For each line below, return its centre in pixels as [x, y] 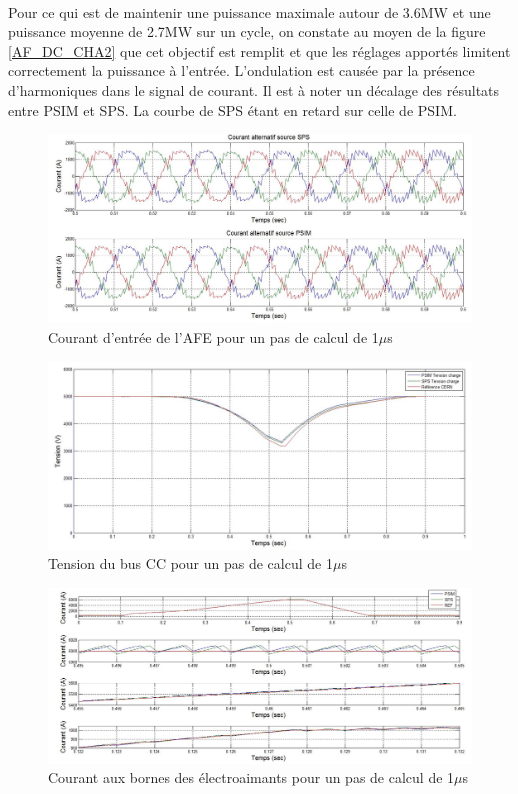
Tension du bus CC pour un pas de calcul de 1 [190, 563]
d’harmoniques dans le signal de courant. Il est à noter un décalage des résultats [254, 89]
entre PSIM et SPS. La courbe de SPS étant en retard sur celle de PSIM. [232, 109]
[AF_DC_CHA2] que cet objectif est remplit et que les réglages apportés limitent [259, 50]
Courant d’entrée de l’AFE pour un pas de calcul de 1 [213, 336]
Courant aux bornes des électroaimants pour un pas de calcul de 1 [251, 777]
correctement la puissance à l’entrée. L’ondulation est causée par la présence [241, 70]
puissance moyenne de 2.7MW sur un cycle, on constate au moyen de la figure [247, 31]
